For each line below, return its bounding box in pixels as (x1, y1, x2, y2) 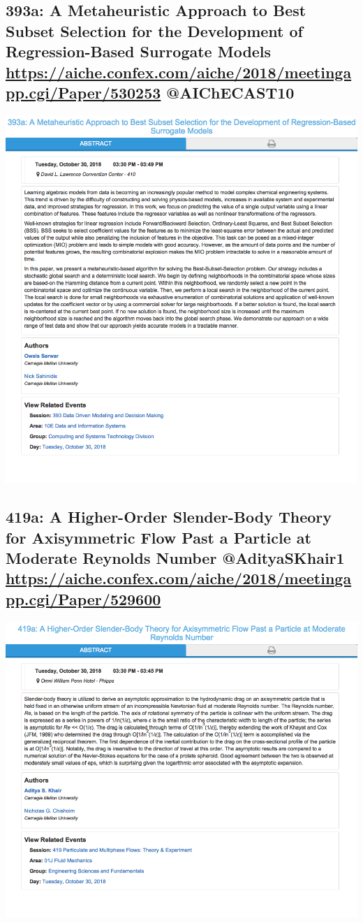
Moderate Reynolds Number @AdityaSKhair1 (6, 547, 345, 569)
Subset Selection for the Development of (6, 20, 303, 41)
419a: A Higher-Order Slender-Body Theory (6, 506, 332, 528)
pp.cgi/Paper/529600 (6, 588, 161, 609)
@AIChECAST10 (166, 81, 295, 103)
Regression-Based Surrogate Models (6, 41, 272, 62)
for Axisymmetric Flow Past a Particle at (6, 526, 311, 548)
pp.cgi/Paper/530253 (6, 81, 161, 103)
